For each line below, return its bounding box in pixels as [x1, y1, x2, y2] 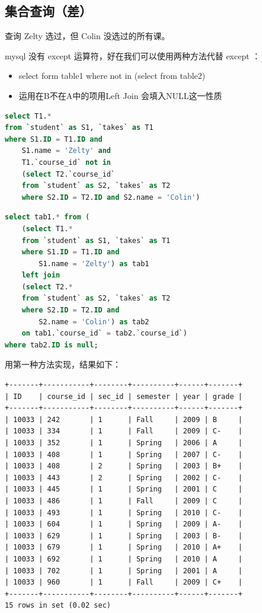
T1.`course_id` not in [21, 158, 111, 167]
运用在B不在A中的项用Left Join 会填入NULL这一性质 [18, 89, 222, 101]
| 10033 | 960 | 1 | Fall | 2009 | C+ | [5, 578, 242, 587]
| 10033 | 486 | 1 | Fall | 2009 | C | [5, 496, 242, 505]
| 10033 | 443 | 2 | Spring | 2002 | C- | [5, 473, 242, 482]
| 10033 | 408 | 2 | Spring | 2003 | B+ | [5, 462, 242, 471]
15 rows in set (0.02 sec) [5, 601, 111, 610]
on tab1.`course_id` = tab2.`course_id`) [21, 329, 187, 338]
